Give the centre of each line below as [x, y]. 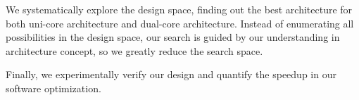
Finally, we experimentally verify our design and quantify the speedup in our [171, 74]
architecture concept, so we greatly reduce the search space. [134, 50]
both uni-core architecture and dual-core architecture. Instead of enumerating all [180, 23]
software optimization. [53, 88]
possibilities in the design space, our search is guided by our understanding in [173, 37]
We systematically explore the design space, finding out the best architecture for [179, 9]
